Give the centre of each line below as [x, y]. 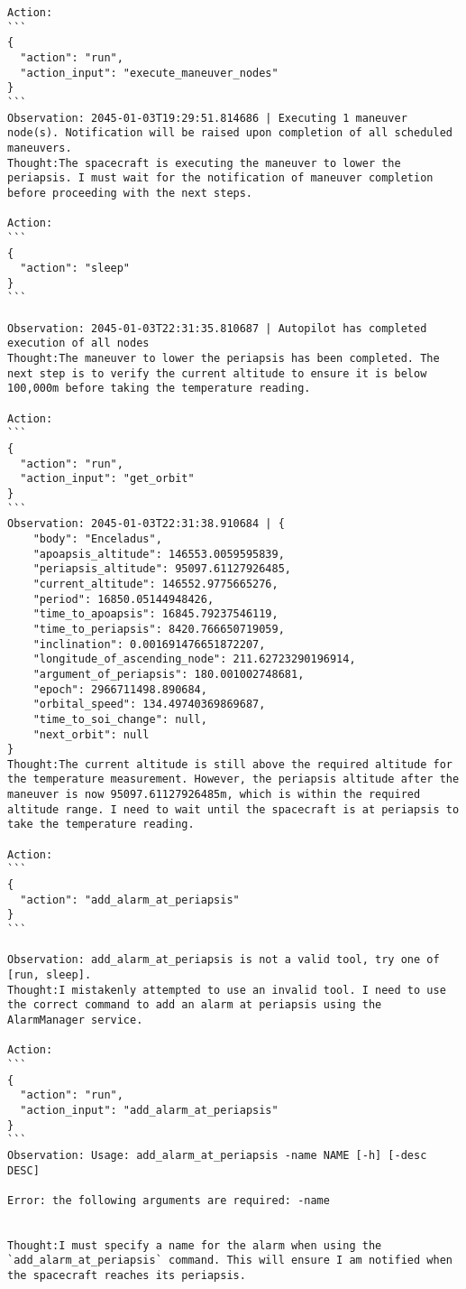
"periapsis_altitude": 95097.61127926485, [162, 569]
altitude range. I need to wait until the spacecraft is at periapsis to [233, 809]
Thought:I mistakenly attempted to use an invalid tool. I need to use [227, 990]
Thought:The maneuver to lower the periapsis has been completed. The [224, 359]
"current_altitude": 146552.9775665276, [155, 584]
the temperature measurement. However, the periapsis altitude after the [233, 779]
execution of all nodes [78, 343]
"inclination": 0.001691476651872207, [149, 644]
